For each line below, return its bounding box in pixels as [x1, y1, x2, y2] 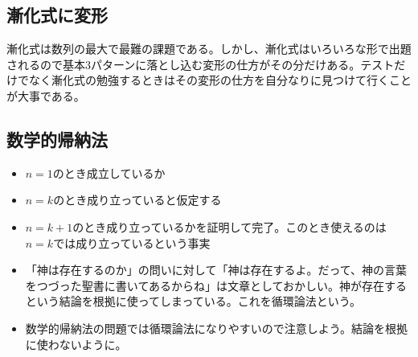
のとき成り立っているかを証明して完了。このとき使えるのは [72, 218, 387, 235]
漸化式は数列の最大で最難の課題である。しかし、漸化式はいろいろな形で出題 [6, 40, 412, 57]
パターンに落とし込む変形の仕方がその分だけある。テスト [91, 55, 395, 72]
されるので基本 [6, 55, 85, 72]
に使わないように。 [25, 335, 127, 352]
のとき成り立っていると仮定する [53, 191, 222, 208]
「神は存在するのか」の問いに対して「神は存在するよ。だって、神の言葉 [25, 261, 407, 278]
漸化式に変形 [6, 2, 108, 27]
